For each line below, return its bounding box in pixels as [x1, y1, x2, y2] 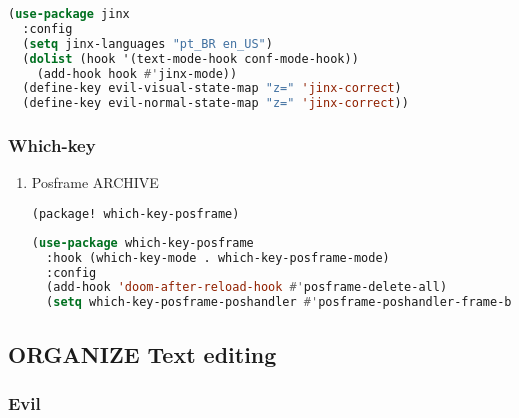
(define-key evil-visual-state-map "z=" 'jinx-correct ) [22, 81, 402, 96]
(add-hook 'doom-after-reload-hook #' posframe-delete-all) [46, 280, 448, 295]
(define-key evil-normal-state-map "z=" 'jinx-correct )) [22, 96, 409, 111]
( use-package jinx [8, 7, 130, 21]
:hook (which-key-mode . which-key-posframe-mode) [46, 250, 390, 265]
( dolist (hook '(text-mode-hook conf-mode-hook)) [22, 51, 359, 66]
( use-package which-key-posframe [31, 235, 254, 250]
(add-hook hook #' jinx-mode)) [36, 66, 238, 81]
